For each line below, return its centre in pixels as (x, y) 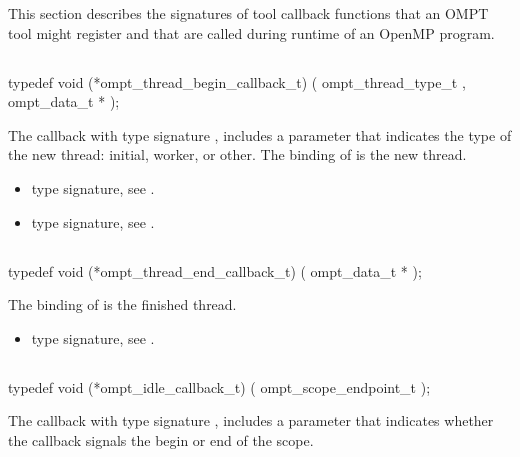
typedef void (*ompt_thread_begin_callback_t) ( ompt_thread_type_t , (237, 81)
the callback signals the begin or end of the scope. (161, 439)
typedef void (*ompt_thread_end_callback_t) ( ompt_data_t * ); (215, 270)
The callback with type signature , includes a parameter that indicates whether (251, 420)
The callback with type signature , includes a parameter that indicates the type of (260, 134)
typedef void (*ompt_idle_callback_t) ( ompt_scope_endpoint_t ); (219, 386)
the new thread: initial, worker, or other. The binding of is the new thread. (237, 154)
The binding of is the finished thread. (122, 304)
